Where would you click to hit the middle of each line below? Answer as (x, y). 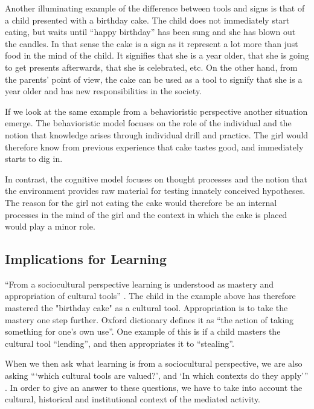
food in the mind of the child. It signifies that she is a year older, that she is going (157, 55)
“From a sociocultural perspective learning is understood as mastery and (139, 284)
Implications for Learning (86, 259)
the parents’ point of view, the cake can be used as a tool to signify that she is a (154, 79)
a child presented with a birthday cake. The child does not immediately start (147, 20)
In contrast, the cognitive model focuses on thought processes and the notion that (156, 179)
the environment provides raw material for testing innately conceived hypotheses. (155, 191)
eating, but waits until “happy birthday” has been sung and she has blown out (150, 32)
